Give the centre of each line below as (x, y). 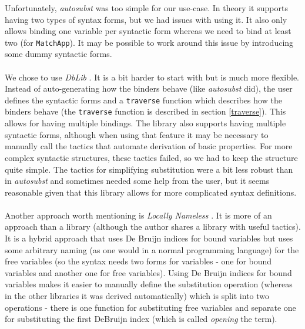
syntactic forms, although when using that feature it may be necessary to (137, 134)
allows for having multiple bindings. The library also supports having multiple (145, 123)
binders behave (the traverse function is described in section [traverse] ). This (145, 111)
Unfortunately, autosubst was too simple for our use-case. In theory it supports (146, 8)
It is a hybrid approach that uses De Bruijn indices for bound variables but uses (149, 238)
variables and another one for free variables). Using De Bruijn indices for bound (148, 272)
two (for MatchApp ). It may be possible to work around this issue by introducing (149, 42)
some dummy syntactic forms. (58, 54)
